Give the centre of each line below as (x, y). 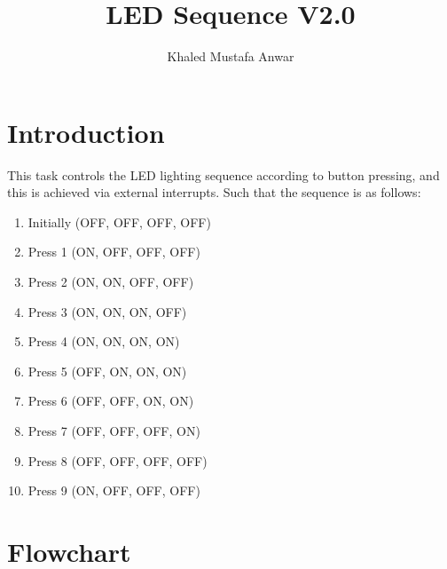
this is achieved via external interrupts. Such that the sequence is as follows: (214, 192)
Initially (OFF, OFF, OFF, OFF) (119, 221)
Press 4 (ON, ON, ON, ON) (104, 341)
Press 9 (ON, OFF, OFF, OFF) (114, 490)
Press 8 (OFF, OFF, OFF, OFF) (118, 460)
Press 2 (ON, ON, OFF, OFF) (111, 282)
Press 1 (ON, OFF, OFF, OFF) (114, 252)
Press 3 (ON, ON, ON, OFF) (107, 311)
